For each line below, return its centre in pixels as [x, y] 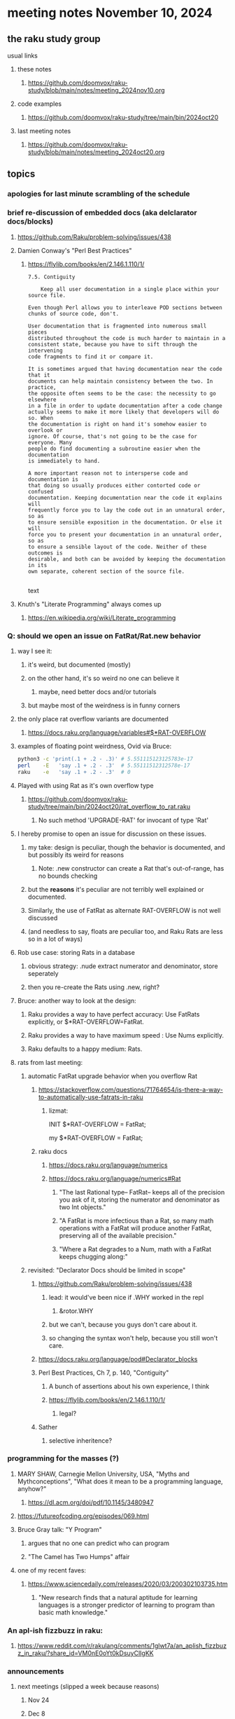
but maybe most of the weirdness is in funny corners [104, 705]
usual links [23, 55]
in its [37, 565]
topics [21, 174]
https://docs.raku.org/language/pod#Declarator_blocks [118, 1359]
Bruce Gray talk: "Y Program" [60, 1529]
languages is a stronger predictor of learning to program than [127, 1605]
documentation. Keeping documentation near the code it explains [125, 498]
